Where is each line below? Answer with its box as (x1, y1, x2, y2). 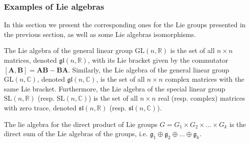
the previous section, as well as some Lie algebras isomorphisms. (4, 29, 196, 39)
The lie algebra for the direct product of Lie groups (4, 119, 158, 129)
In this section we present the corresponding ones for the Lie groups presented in (4, 19, 246, 30)
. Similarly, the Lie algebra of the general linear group (68, 64, 229, 74)
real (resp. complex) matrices (158, 93, 245, 103)
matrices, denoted (4, 55, 57, 65)
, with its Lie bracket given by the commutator (87, 55, 229, 65)
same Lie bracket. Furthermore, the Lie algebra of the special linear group (4, 83, 226, 93)
